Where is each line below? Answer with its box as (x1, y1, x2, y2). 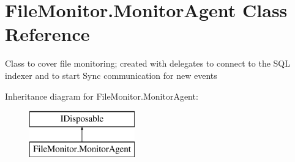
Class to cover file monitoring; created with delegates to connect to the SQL (5, 57, 290, 70)
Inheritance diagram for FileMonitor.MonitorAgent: (5, 89, 198, 102)
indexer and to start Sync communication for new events (5, 68, 217, 81)
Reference (5, 21, 90, 46)
